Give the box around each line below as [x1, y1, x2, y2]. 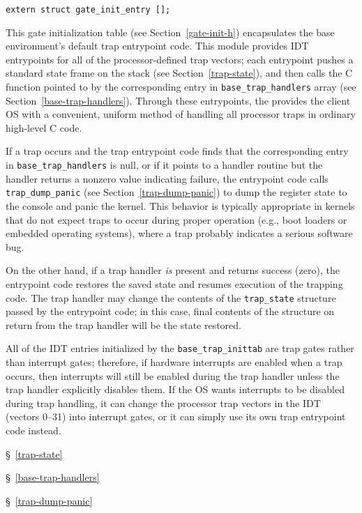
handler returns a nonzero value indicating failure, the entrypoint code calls [6, 171, 329, 185]
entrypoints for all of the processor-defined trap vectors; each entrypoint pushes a [6, 52, 354, 66]
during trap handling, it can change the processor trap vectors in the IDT [6, 395, 321, 410]
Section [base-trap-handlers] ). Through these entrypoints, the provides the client [6, 93, 351, 107]
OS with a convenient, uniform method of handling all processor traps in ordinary [6, 107, 356, 121]
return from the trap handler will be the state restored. [6, 317, 242, 332]
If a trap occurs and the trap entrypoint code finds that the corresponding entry [6, 144, 349, 158]
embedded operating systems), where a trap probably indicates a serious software [6, 226, 353, 240]
